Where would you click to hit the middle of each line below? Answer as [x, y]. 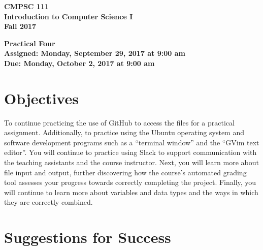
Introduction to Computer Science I [69, 16]
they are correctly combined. [48, 202]
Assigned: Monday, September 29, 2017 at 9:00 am [95, 53]
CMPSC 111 [27, 6]
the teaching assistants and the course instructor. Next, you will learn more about [131, 162]
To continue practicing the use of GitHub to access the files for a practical [119, 122]
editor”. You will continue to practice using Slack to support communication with [130, 152]
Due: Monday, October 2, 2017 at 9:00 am [79, 63]
